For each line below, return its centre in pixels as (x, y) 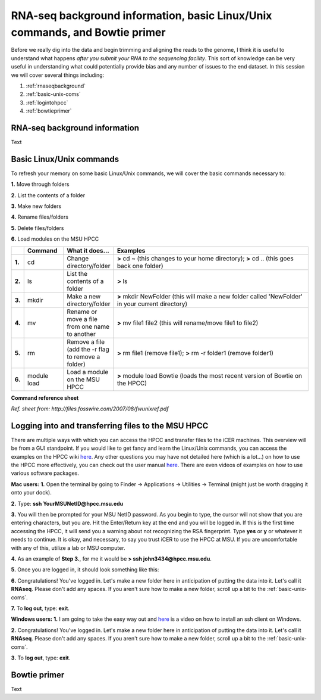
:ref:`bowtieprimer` (49, 111)
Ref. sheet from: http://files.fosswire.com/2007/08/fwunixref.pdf (90, 409)
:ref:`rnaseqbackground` (56, 86)
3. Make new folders (36, 206)
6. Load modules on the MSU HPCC (55, 239)
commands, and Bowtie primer (88, 32)
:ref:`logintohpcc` (47, 102)
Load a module (87, 372)
